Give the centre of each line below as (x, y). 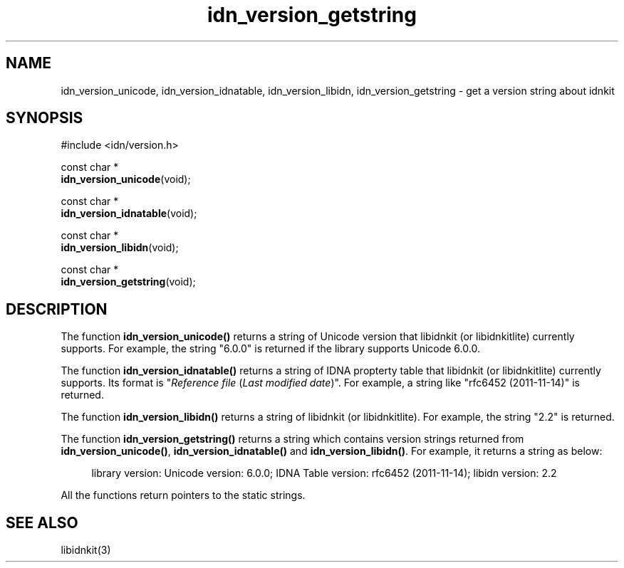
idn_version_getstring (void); (128, 282)
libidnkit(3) (86, 550)
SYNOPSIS (45, 118)
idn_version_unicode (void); (126, 179)
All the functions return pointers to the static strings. (183, 495)
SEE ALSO (42, 522)
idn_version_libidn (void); (120, 248)
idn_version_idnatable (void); (129, 214)
